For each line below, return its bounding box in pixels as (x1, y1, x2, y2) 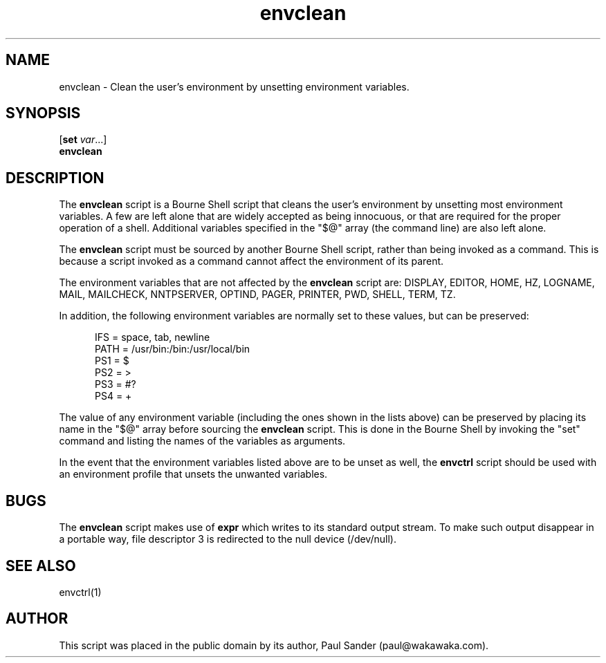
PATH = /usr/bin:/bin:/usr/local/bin (95, 343, 250, 355)
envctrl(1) (59, 586, 102, 598)
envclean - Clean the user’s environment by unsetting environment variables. (59, 80, 410, 93)
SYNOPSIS (6, 104, 81, 122)
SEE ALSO (6, 557, 76, 575)
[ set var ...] (59, 133, 107, 146)
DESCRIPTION (6, 169, 104, 187)
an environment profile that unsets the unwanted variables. (59, 468, 328, 480)
